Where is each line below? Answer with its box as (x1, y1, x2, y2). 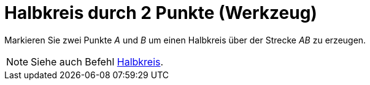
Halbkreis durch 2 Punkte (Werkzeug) (4, 2, 317, 23)
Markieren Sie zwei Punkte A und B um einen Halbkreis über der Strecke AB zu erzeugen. (4, 34, 366, 45)
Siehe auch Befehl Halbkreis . (31, 55, 164, 68)
